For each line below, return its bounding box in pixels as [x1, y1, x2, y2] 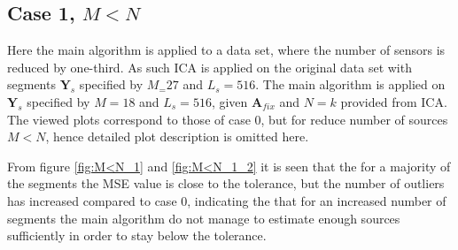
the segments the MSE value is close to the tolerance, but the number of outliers [7, 174, 445, 193]
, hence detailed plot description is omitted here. [45, 127, 309, 146]
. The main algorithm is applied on [255, 75, 446, 94]
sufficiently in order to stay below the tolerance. [7, 226, 267, 245]
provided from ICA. [340, 92, 447, 110]
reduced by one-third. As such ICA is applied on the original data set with [7, 57, 412, 76]
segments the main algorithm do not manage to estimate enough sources [7, 208, 400, 227]
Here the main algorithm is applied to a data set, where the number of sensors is [7, 41, 446, 59]
